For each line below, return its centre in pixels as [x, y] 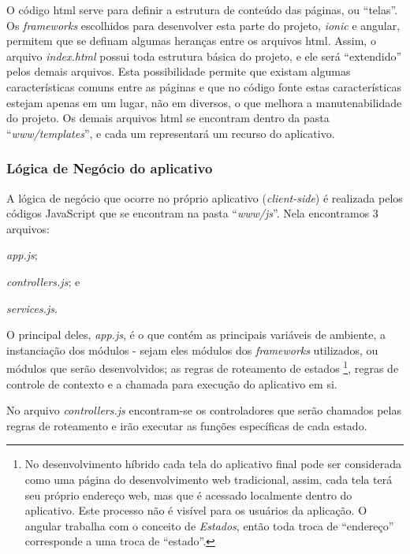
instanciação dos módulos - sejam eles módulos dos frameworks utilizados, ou [192, 350]
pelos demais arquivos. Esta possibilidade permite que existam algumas [179, 71]
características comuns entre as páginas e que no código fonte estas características [204, 86]
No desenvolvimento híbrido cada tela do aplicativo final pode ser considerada [213, 464]
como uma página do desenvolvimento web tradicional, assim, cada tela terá [209, 479]
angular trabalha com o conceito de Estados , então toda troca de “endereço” [209, 525]
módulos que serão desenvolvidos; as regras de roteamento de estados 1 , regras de [203, 367]
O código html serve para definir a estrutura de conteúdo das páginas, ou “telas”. [202, 9]
